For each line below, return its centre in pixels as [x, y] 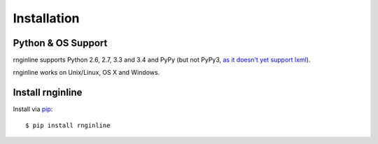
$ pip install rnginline [68, 125]
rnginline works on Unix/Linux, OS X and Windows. [86, 73]
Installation [46, 18]
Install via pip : [33, 109]
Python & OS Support [60, 43]
